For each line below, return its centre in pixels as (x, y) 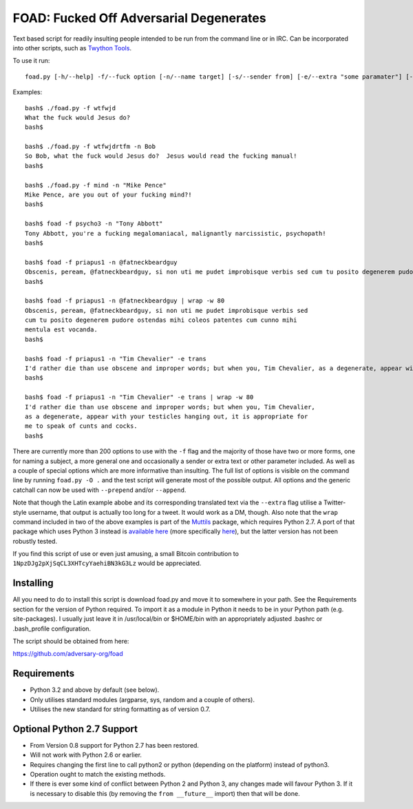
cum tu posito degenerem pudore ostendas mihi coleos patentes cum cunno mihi (161, 320)
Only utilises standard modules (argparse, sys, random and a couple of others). (142, 699)
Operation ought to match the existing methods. (98, 775)
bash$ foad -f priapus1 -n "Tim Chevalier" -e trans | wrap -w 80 (139, 397)
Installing (33, 583)
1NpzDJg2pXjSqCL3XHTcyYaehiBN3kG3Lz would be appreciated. (107, 563)
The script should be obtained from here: (71, 641)
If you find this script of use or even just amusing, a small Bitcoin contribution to (126, 554)
